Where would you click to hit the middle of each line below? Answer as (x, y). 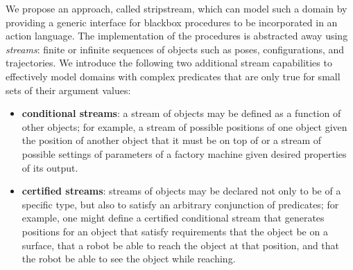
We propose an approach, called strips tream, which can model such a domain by (176, 8)
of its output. (50, 167)
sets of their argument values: (68, 90)
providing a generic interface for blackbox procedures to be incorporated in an (172, 22)
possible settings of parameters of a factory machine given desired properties (184, 153)
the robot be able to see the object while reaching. (129, 259)
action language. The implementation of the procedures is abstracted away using (177, 36)
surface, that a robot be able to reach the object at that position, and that (181, 245)
